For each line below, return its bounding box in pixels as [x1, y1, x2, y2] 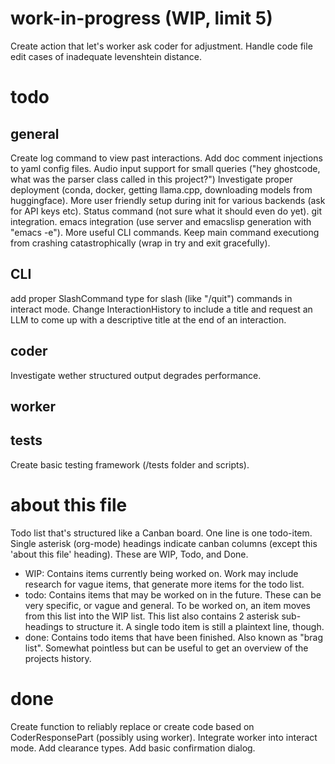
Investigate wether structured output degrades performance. [10, 369, 262, 381]
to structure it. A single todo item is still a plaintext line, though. [65, 620, 325, 632]
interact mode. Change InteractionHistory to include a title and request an [10, 303, 313, 315]
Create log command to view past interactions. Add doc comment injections [10, 152, 323, 164]
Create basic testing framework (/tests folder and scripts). [10, 458, 250, 471]
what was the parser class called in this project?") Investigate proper [10, 173, 293, 185]
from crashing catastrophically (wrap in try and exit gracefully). [10, 237, 271, 249]
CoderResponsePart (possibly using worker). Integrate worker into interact [10, 731, 318, 743]
